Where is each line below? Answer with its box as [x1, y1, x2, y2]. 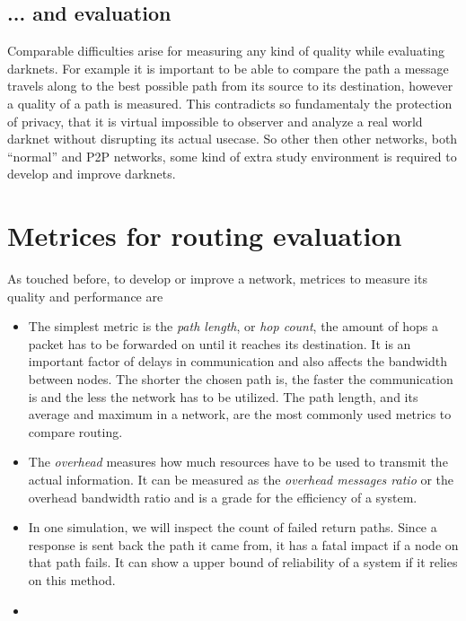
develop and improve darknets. [7, 164, 176, 183]
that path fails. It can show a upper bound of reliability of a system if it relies [28, 553, 458, 572]
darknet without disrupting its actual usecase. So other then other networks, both [7, 129, 458, 148]
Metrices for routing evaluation [7, 217, 402, 254]
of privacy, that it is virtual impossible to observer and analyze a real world [7, 111, 423, 130]
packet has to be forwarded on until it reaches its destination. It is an [28, 334, 411, 353]
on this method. [28, 570, 116, 589]
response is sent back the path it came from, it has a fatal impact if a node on [28, 535, 459, 554]
